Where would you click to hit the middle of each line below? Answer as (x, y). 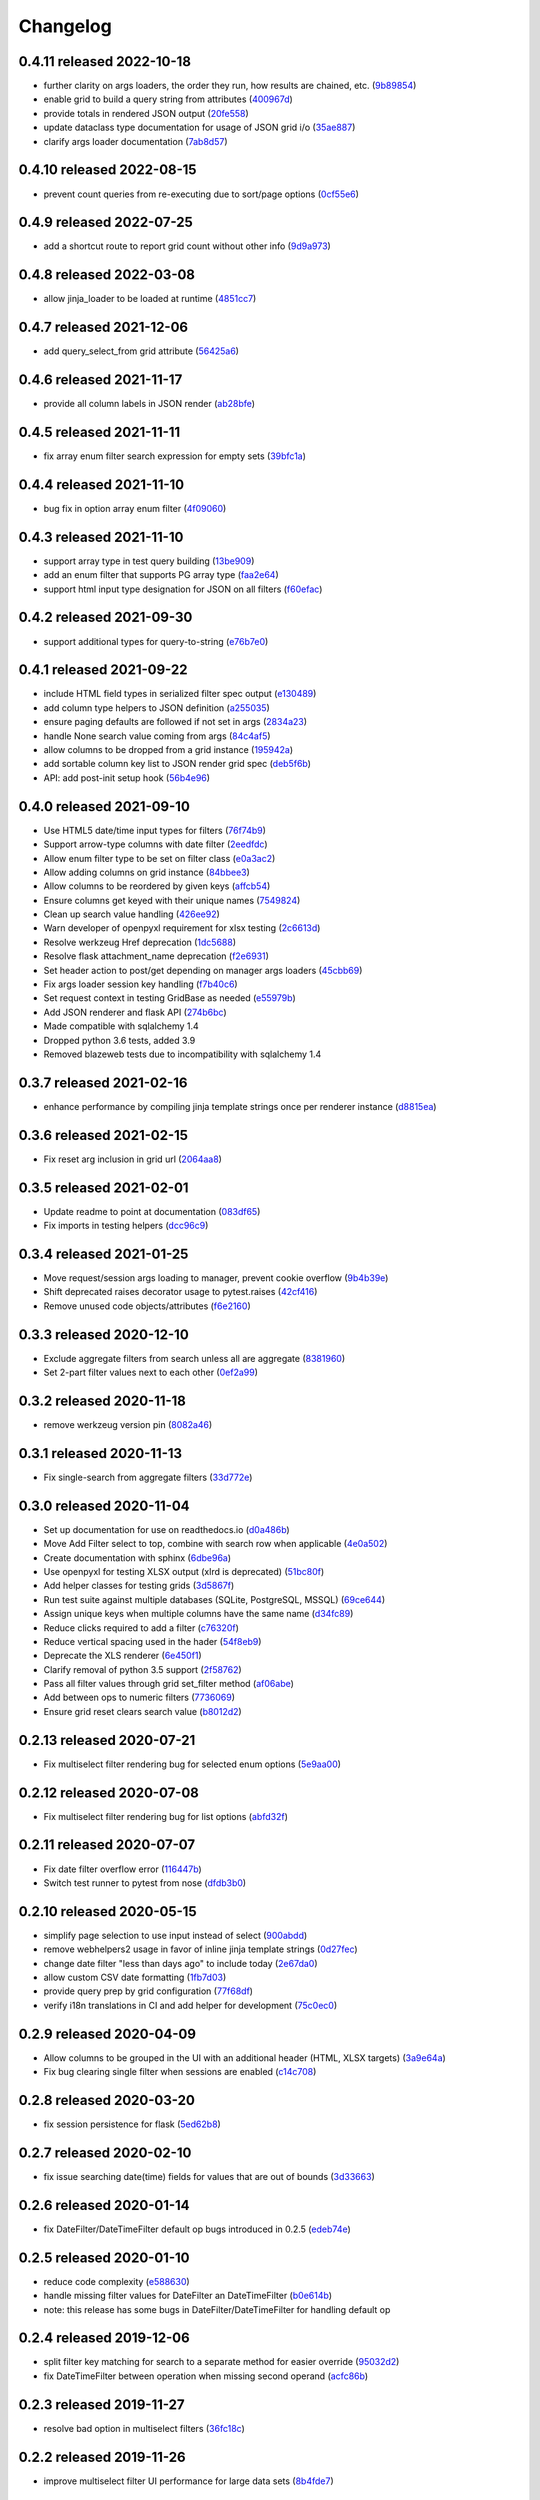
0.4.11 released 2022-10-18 (105, 61)
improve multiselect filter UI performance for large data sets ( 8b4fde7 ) (188, 2481)
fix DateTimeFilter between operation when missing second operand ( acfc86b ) (206, 2376)
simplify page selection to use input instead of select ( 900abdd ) (175, 1935)
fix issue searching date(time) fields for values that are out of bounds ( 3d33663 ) (209, 2176)
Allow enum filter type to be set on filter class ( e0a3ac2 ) (159, 858)
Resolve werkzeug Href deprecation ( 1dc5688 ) (140, 942)
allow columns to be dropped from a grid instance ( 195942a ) (168, 750)
